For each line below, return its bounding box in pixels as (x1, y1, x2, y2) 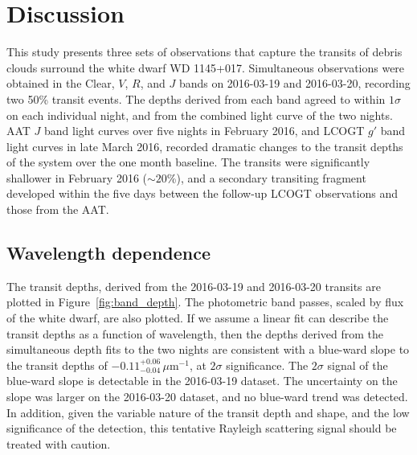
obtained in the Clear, (6, 75, 115, 92)
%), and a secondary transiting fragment (166, 169, 366, 186)
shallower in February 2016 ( (6, 169, 148, 186)
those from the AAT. (6, 201, 109, 218)
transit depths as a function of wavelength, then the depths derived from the (6, 325, 384, 342)
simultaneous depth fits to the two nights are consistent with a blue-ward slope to (6, 341, 410, 358)
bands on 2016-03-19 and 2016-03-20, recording (178, 75, 411, 92)
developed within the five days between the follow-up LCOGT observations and (6, 185, 399, 202)
